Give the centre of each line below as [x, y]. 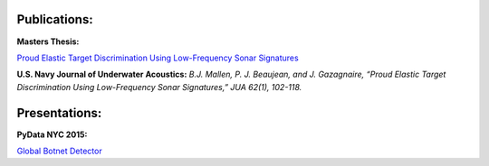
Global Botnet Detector [60, 151]
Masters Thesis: [48, 41]
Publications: [55, 19]
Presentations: [59, 113]
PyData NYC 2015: [52, 134]
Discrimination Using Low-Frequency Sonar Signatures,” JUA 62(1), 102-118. [159, 87]
